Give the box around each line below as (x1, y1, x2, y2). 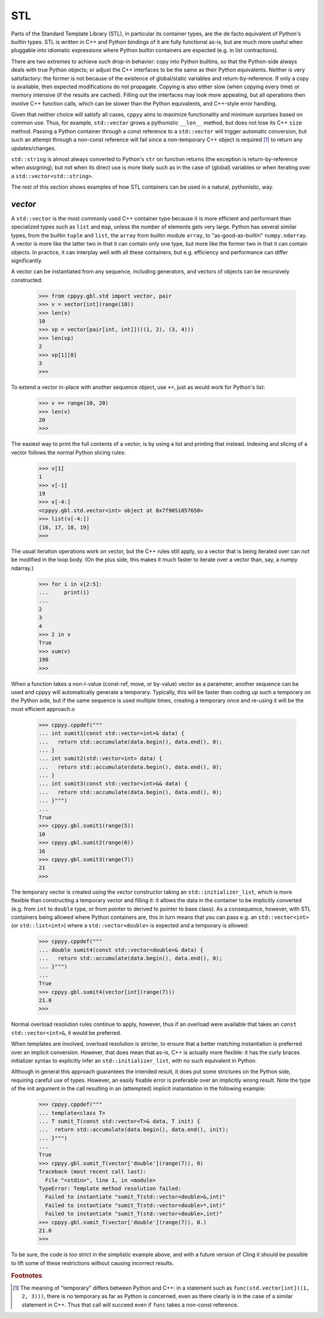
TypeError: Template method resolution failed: (38, 1185, 181, 1192)
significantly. (11, 257, 43, 264)
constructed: (11, 276, 43, 284)
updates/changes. (11, 144, 56, 151)
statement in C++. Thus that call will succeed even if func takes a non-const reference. (22, 1301, 239, 1308)
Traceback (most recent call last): (38, 1168, 147, 1175)
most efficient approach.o (11, 705, 75, 712)
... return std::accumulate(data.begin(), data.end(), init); (38, 1126, 229, 1133)
